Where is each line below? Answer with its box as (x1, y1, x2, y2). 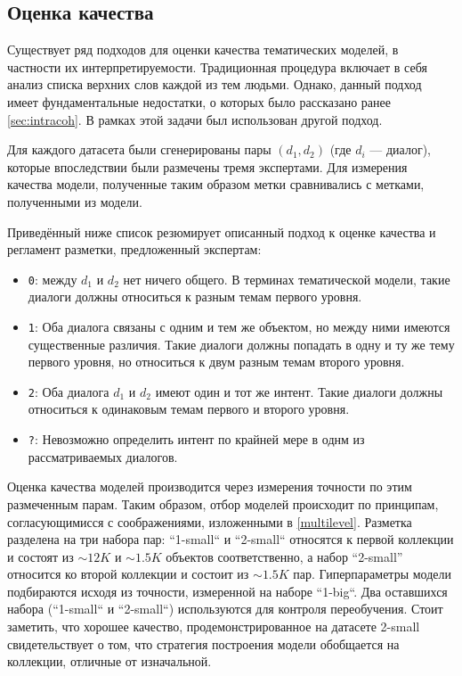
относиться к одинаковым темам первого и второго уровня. (28, 400, 350, 418)
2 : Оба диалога (28, 382, 109, 400)
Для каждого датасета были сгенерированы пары (7, 140, 272, 159)
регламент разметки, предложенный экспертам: (7, 240, 262, 259)
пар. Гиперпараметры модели (293, 565, 451, 583)
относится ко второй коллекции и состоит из (7, 565, 249, 583)
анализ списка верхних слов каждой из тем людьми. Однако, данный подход (7, 75, 422, 94)
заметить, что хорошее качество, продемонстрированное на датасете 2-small (7, 617, 420, 636)
